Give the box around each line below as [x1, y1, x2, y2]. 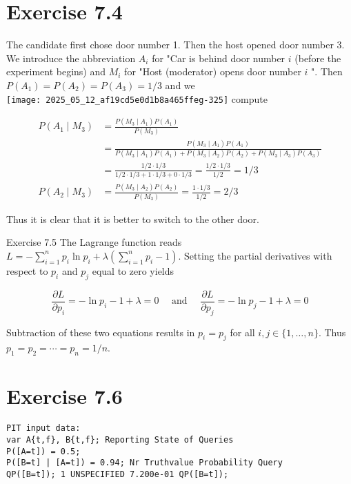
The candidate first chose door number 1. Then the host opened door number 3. [6, 37, 345, 52]
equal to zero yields [92, 263, 174, 278]
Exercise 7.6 [6, 382, 123, 410]
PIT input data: [6, 423, 81, 434]
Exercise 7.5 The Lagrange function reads [6, 235, 182, 249]
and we [165, 77, 195, 92]
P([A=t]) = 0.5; [6, 446, 81, 456]
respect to [6, 263, 48, 278]
